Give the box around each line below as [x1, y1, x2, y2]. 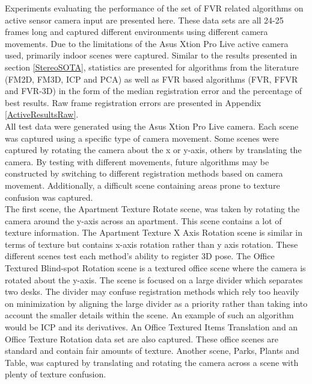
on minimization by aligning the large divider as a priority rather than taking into [5, 297, 308, 309]
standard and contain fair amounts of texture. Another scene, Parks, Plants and [5, 344, 299, 357]
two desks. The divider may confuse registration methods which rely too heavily [5, 285, 299, 298]
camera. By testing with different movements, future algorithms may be [5, 155, 269, 168]
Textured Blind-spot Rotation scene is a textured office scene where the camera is [5, 262, 306, 274]
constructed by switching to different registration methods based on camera [5, 167, 283, 180]
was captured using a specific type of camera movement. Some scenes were [5, 131, 279, 144]
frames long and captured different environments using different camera [5, 25, 268, 38]
